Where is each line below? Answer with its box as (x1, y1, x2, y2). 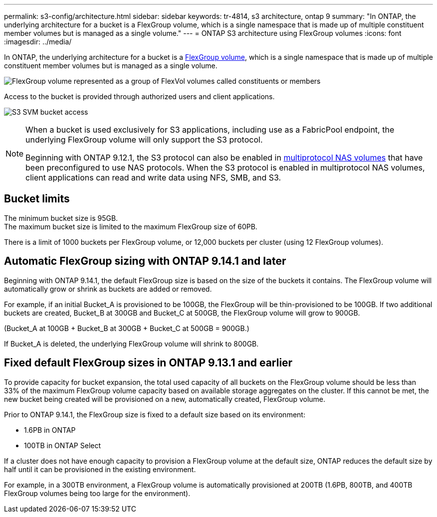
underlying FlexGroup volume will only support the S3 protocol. (25, 135, 263, 145)
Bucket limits (4, 192, 70, 205)
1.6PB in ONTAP (24, 425, 76, 434)
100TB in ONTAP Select (24, 441, 101, 450)
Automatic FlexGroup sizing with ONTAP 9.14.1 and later (4, 255, 286, 268)
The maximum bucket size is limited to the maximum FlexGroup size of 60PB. (4, 222, 257, 231)
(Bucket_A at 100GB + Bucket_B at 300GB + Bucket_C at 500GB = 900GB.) (4, 324, 249, 333)
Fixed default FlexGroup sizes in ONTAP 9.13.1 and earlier (4, 356, 293, 369)
